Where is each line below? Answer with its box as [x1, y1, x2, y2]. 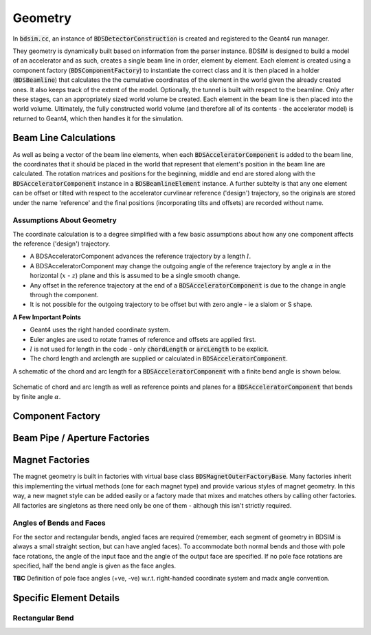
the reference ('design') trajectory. [12, 239, 111, 248]
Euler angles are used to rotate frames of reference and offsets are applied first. [30, 335, 257, 343]
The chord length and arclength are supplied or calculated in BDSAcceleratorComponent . [30, 354, 289, 363]
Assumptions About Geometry [12, 215, 117, 225]
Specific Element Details [12, 592, 120, 604]
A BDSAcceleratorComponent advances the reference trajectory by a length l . [30, 252, 251, 261]
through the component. [30, 291, 99, 299]
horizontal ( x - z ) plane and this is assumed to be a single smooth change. [30, 272, 240, 280]
